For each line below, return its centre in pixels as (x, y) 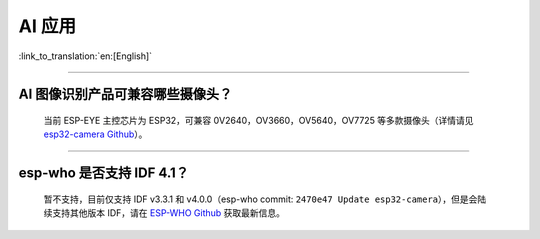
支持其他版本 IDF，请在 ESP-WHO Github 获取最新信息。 (168, 213)
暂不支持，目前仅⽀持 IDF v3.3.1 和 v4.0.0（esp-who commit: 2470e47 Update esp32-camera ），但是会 (260, 199)
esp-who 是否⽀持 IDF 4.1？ (104, 173)
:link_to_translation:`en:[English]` (85, 56)
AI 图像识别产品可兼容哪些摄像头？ (125, 94)
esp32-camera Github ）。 (95, 134)
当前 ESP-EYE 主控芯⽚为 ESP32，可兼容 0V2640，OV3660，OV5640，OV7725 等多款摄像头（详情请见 (258, 120)
